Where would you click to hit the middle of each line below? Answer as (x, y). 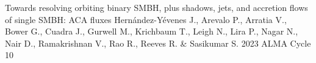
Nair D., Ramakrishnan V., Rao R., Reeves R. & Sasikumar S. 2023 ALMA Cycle (158, 43)
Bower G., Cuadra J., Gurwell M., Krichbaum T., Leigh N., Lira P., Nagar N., (152, 31)
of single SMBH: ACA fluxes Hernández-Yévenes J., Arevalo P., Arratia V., (146, 19)
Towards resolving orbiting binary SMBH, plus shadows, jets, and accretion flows (156, 7)
